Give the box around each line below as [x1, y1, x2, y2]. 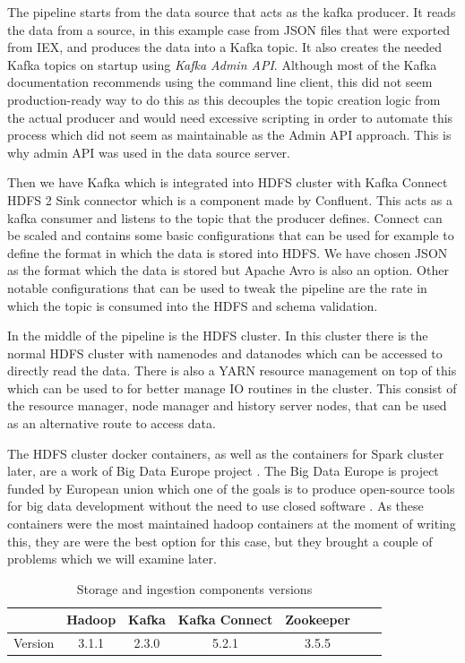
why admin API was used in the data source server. [7, 142, 290, 161]
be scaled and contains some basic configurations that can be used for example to [7, 226, 454, 245]
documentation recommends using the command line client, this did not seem [7, 73, 433, 91]
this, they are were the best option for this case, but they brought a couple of [7, 531, 433, 550]
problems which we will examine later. [7, 549, 217, 568]
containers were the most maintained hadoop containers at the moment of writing [7, 514, 456, 533]
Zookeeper [285, 610, 350, 629]
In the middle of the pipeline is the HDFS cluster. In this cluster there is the [7, 326, 428, 345]
